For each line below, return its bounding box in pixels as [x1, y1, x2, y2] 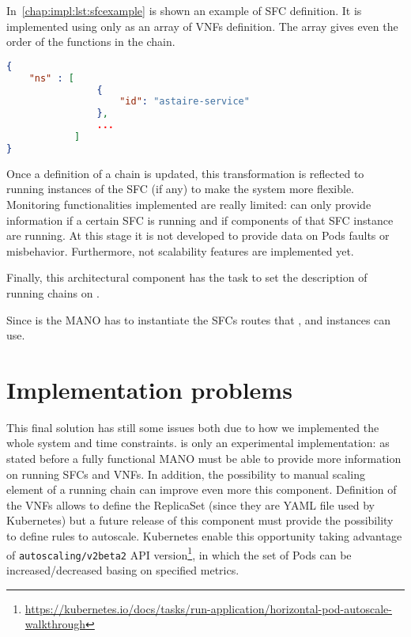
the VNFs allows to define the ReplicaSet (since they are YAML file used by [6, 496, 375, 513]
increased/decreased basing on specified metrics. [6, 561, 239, 578]
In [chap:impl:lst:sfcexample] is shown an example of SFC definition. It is [6, 2, 362, 18]
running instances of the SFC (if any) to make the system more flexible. [6, 180, 355, 197]
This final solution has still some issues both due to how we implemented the [6, 419, 379, 435]
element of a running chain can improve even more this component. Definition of [6, 481, 397, 498]
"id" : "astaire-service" [119, 96, 250, 108]
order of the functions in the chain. [6, 33, 175, 50]
